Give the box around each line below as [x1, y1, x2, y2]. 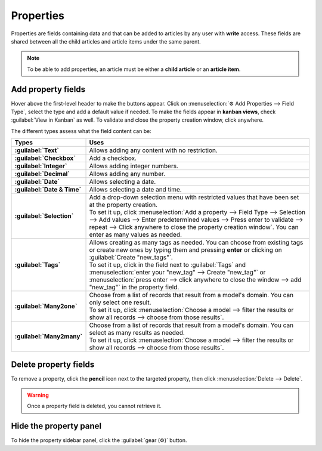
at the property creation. [89, 200, 158, 209]
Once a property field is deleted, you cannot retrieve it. [27, 403, 162, 410]
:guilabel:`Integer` [14, 162, 67, 170]
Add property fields [11, 84, 86, 94]
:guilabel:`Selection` [14, 212, 74, 220]
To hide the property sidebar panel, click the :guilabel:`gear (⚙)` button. [11, 437, 187, 444]
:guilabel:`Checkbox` [14, 154, 76, 162]
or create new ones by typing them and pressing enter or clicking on [89, 246, 283, 254]
